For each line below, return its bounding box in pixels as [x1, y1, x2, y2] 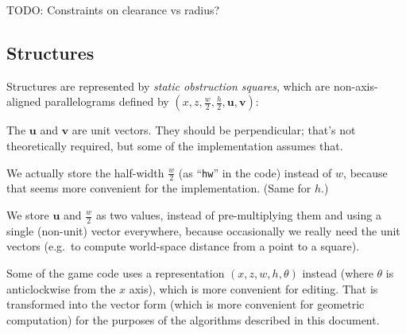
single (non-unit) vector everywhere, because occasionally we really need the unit [6, 222, 400, 239]
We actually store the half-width [6, 164, 164, 181]
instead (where [302, 265, 373, 282]
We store [6, 207, 49, 223]
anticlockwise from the [6, 280, 116, 297]
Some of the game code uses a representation [6, 265, 225, 282]
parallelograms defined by [44, 93, 169, 110]
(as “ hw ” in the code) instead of [178, 164, 332, 181]
